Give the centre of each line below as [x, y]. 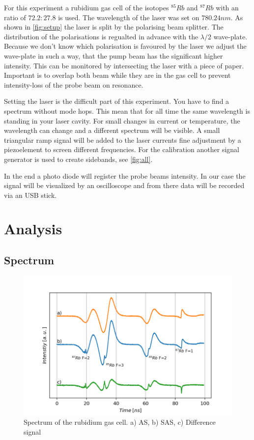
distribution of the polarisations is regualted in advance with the [101, 36]
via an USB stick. [30, 195]
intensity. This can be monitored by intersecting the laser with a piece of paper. [124, 65]
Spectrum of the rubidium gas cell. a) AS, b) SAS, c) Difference [120, 422]
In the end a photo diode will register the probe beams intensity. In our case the [125, 175]
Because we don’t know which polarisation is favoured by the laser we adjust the [125, 46]
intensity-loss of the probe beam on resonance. [74, 84]
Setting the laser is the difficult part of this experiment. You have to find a [117, 101]
